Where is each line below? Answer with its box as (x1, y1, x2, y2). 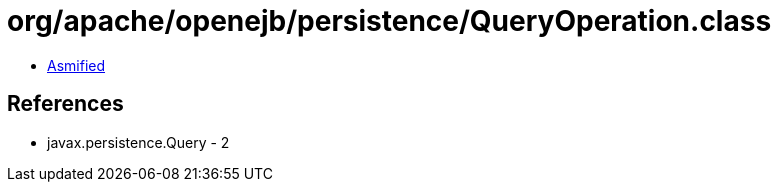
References (7, 91, 124, 117)
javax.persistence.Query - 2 (47, 133, 230, 151)
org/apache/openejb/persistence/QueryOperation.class (7, 4, 772, 38)
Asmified (47, 56, 106, 74)
